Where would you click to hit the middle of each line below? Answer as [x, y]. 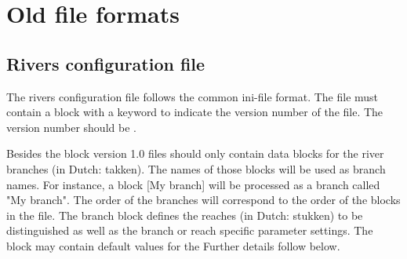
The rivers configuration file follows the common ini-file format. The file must [193, 96]
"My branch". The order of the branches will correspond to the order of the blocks [203, 200]
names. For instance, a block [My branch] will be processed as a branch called [193, 184]
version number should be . [71, 127]
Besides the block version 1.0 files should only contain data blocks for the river [195, 153]
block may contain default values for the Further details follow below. [173, 245]
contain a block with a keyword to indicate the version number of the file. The [195, 112]
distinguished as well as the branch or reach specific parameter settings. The [190, 230]
